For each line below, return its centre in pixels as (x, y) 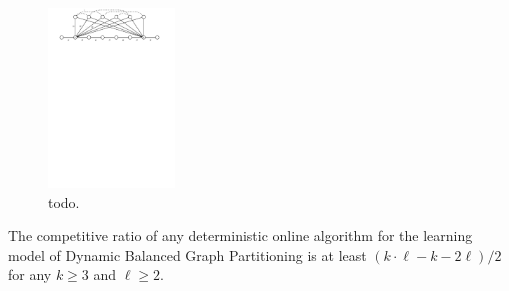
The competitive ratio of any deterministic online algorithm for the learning (240, 235)
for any (30, 274)
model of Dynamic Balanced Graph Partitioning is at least (187, 254)
